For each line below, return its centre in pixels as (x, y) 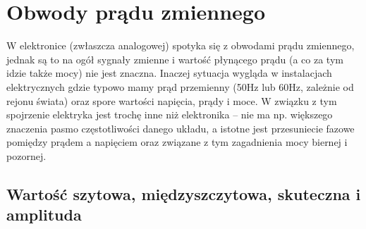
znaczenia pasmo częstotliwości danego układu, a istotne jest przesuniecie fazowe (181, 128)
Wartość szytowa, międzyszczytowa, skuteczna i (184, 193)
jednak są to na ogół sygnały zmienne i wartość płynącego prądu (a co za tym (175, 59)
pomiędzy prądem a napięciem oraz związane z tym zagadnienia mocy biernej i (177, 142)
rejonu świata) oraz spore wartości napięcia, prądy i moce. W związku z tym (172, 100)
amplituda (44, 215)
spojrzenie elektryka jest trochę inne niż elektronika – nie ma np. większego (170, 114)
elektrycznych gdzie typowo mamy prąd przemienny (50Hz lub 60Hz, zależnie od (180, 86)
